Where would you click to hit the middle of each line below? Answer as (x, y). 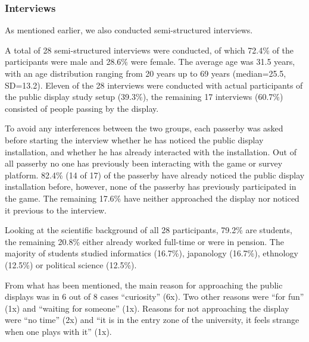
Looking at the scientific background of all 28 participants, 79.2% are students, (149, 230)
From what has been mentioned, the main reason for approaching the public (144, 285)
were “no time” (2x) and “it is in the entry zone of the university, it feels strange (152, 320)
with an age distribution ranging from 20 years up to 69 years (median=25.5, (146, 73)
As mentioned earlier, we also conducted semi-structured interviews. (129, 30)
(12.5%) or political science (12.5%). (71, 264)
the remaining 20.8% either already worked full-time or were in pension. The (144, 241)
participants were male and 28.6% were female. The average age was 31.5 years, (150, 62)
